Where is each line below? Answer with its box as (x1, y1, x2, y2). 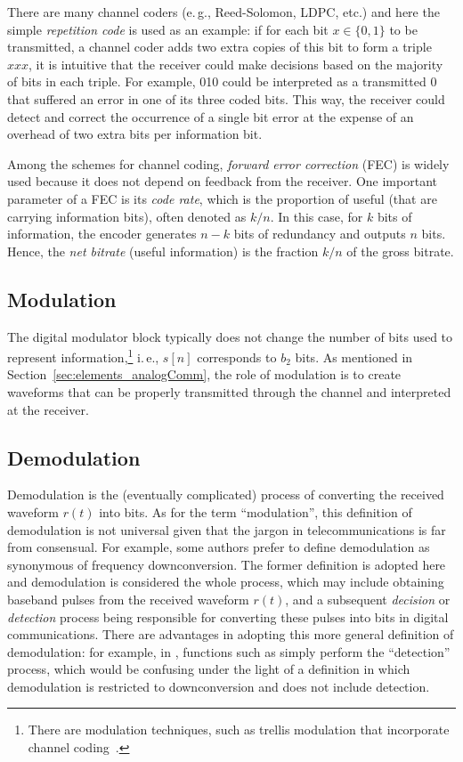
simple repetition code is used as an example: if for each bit (7, 20, 329, 38)
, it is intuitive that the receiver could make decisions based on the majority (28, 54, 443, 73)
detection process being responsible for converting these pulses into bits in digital (7, 607, 449, 626)
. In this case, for (270, 207, 363, 225)
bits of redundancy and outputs (233, 224, 406, 243)
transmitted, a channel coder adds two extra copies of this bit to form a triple (7, 37, 432, 56)
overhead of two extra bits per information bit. (7, 125, 263, 143)
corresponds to (197, 347, 277, 366)
